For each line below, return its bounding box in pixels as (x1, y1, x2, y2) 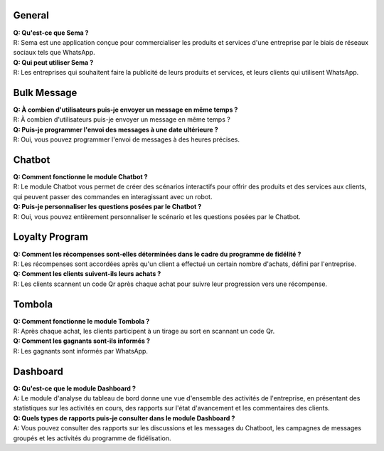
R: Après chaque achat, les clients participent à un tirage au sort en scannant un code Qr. (13, 327, 275, 335)
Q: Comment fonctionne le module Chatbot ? (13, 173, 149, 181)
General (13, 9, 50, 21)
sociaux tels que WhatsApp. (13, 48, 95, 57)
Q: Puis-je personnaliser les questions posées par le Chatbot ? (13, 203, 202, 211)
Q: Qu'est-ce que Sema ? (13, 28, 89, 37)
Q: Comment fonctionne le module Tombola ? (13, 317, 150, 325)
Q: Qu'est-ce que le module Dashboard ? (13, 384, 137, 393)
